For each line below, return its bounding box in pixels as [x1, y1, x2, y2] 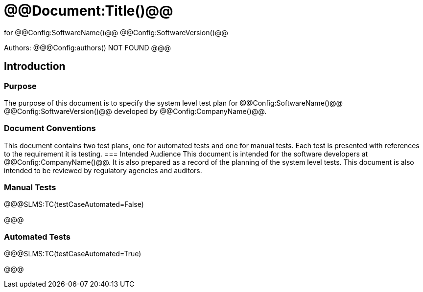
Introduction [4, 60, 66, 73]
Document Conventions [4, 123, 96, 134]
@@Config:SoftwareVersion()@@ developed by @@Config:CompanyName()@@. [4, 107, 267, 115]
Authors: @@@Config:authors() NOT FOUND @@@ [4, 43, 171, 52]
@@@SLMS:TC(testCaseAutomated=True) [4, 249, 141, 258]
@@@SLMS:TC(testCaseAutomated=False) [4, 200, 144, 209]
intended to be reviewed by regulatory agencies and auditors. [4, 166, 202, 175]
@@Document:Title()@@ [4, 2, 173, 19]
